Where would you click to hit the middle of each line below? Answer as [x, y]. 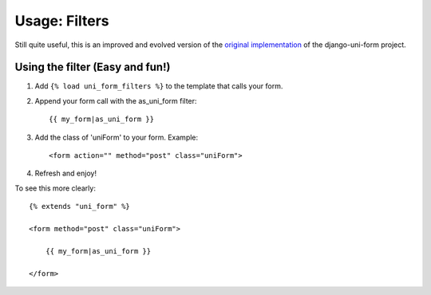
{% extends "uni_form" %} [80, 206]
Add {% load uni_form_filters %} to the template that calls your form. [159, 86]
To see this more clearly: [55, 188]
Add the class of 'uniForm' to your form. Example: [117, 137]
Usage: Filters [62, 21]
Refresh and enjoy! [66, 173]
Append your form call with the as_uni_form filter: [116, 100]
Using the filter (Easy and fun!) [93, 67]
